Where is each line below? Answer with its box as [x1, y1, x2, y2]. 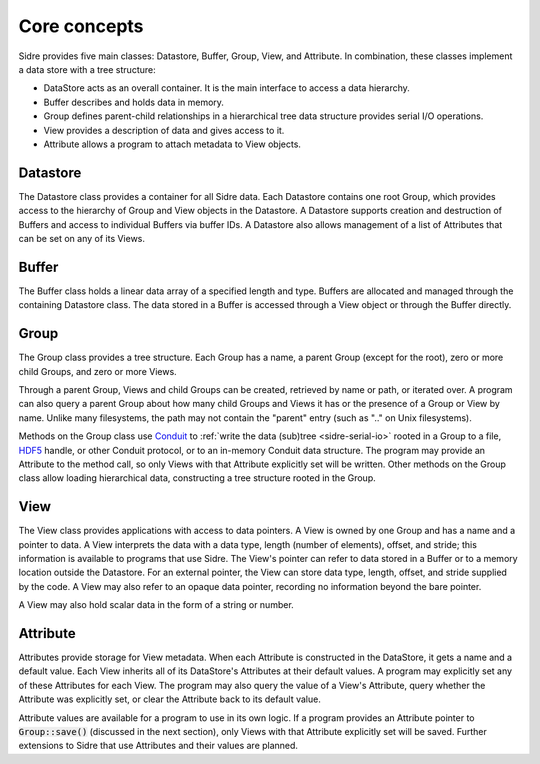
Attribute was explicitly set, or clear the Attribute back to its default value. [18, 693, 322, 705]
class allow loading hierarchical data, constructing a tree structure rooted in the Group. [18, 472, 376, 484]
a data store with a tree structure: [18, 63, 156, 75]
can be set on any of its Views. [18, 232, 145, 244]
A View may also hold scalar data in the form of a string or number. [18, 599, 294, 611]
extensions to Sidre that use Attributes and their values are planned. [18, 740, 299, 752]
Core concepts [18, 15, 144, 37]
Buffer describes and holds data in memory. [43, 96, 225, 108]
